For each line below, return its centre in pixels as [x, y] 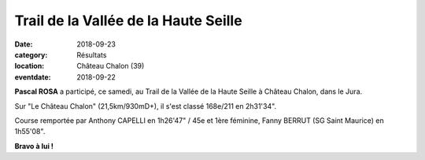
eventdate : [33, 77]
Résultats [92, 54]
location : [30, 66]
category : [31, 54]
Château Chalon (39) [111, 66]
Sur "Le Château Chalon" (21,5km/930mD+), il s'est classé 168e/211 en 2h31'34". [146, 106]
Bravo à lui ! [34, 146]
